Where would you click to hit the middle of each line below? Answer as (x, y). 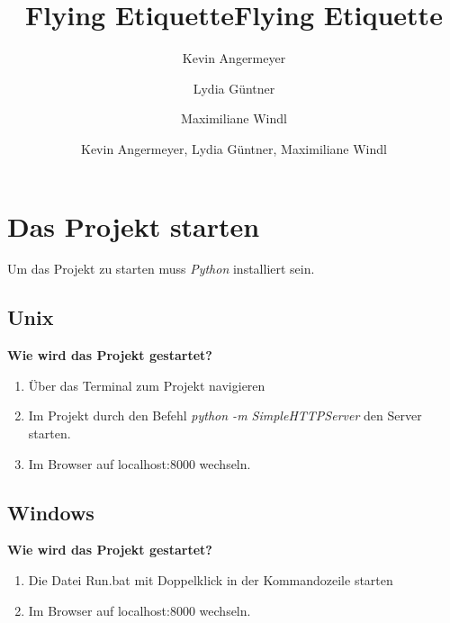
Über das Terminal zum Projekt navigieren (147, 385)
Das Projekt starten (134, 226)
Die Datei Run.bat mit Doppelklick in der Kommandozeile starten (211, 580)
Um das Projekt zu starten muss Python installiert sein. (161, 269)
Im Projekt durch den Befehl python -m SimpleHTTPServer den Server (225, 415)
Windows (51, 512)
